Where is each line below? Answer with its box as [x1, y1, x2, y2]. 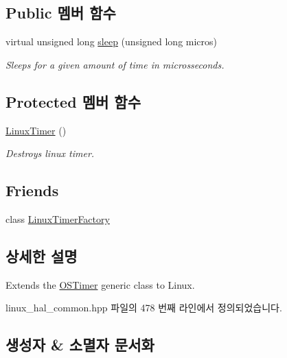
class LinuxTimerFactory [5, 211, 110, 226]
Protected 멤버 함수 [5, 91, 141, 112]
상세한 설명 [5, 245, 78, 266]
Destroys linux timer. [5, 146, 95, 160]
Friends [5, 180, 59, 201]
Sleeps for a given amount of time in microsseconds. [5, 57, 225, 71]
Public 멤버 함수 [5, 2, 116, 23]
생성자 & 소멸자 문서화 [5, 334, 154, 355]
